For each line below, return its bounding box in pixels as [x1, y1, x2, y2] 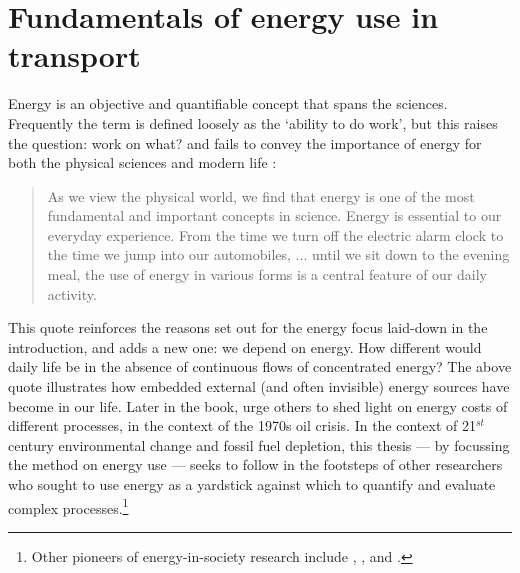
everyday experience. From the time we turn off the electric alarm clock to [47, 224, 504, 245]
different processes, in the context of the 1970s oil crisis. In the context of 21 [8, 415, 476, 436]
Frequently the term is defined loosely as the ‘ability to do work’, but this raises [8, 112, 498, 133]
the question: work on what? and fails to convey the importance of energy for [8, 132, 482, 153]
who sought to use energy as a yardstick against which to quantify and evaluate [8, 474, 496, 494]
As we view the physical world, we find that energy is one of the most [47, 185, 475, 206]
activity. [47, 283, 97, 304]
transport [8, 35, 141, 76]
